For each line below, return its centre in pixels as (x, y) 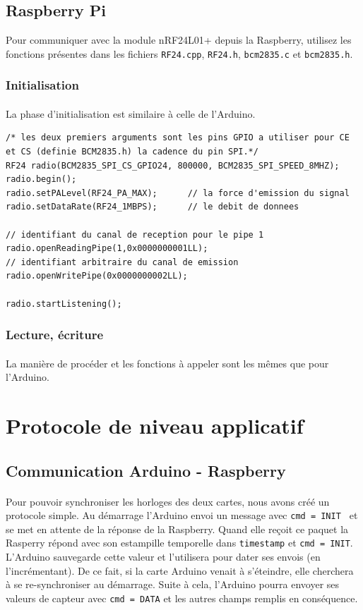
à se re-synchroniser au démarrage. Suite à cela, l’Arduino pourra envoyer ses (173, 584)
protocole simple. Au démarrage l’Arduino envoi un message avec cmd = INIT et (182, 515)
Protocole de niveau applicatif (155, 426)
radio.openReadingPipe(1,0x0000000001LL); (107, 249)
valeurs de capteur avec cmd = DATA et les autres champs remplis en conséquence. (182, 598)
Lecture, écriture (55, 335)
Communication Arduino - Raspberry (146, 470)
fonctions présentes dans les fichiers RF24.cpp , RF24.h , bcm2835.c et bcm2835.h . (179, 53)
